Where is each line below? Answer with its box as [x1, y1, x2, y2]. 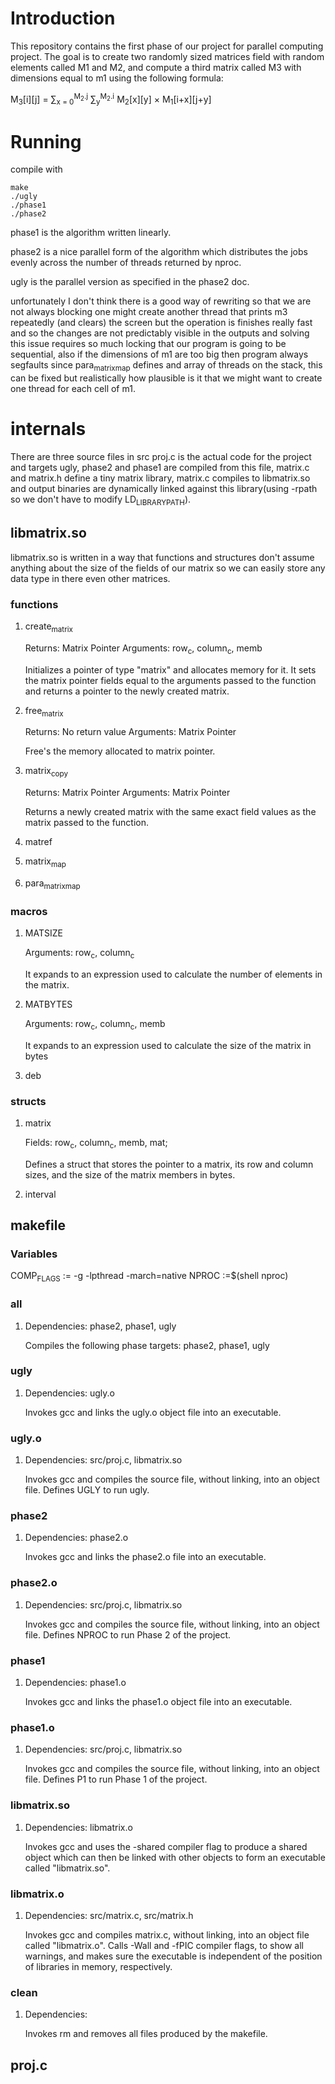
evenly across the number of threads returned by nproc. [10, 257, 242, 269]
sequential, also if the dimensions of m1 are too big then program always [10, 348, 309, 361]
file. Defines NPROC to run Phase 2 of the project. [24, 1628, 232, 1641]
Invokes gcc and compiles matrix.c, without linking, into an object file [24, 1928, 310, 1941]
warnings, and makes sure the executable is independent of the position [24, 1950, 323, 1962]
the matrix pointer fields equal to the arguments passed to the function [24, 674, 317, 686]
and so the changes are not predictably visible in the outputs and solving [10, 327, 310, 339]
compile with [10, 163, 63, 176]
